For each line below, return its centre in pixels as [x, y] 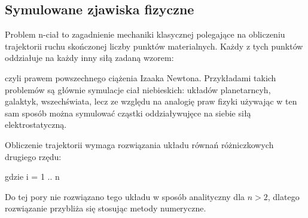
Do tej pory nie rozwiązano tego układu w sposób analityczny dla [125, 196]
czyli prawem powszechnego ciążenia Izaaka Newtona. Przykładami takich [141, 77]
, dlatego [283, 196]
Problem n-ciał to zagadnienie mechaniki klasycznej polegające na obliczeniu [145, 34]
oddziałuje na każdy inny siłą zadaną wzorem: [89, 58]
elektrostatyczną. [36, 125]
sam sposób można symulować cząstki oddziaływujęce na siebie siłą [128, 113]
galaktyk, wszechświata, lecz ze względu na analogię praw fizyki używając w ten [151, 101]
